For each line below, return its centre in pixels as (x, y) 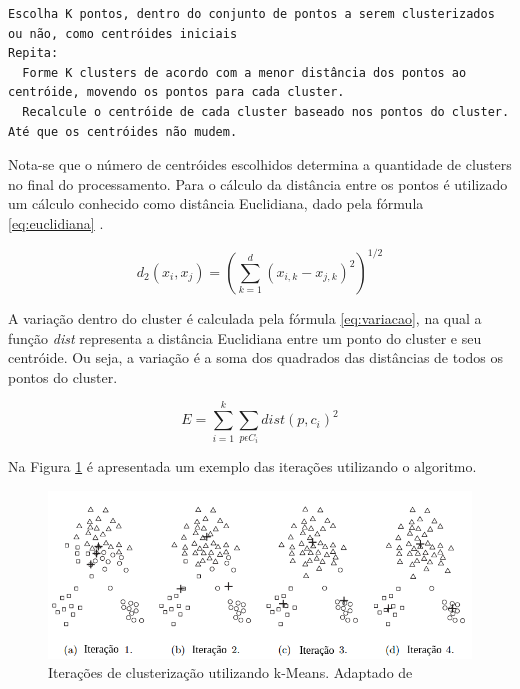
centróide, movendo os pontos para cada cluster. (176, 92)
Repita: (33, 53)
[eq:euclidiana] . (56, 222)
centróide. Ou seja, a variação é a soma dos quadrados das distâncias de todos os (256, 357)
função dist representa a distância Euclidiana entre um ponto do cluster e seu (245, 337)
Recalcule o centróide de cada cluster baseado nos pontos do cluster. (266, 111)
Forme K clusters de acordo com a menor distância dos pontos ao (244, 72)
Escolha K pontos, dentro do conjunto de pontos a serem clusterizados (251, 14)
